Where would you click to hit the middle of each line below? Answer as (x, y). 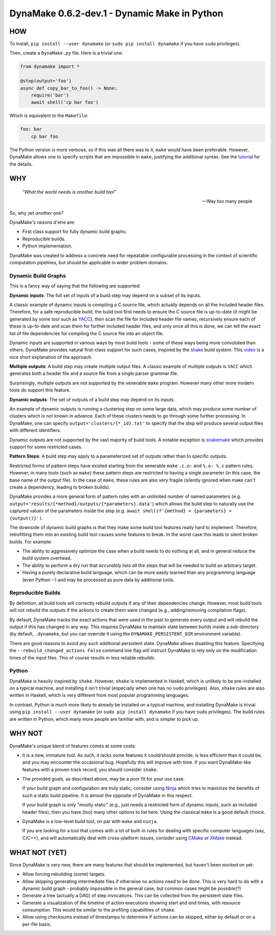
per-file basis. (37, 924)
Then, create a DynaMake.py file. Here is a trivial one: (66, 53)
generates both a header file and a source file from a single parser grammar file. (94, 374)
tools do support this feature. (40, 390)
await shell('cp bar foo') (65, 102)
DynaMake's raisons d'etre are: (42, 222)
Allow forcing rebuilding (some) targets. (64, 874)
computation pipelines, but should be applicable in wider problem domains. (89, 263)
